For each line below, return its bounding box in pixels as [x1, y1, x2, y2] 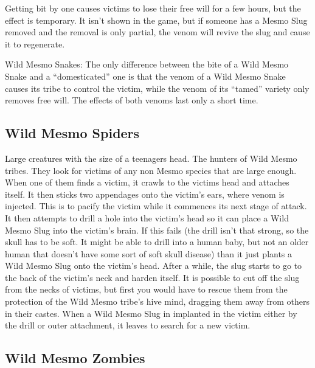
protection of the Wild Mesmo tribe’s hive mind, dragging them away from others [5, 295, 310, 308]
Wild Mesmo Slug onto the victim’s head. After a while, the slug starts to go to [5, 259, 302, 272]
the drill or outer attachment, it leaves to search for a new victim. [5, 319, 251, 332]
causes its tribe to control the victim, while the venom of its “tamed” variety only [5, 82, 310, 94]
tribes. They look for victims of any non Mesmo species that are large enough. [5, 164, 297, 176]
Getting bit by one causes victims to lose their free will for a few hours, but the [5, 2, 301, 14]
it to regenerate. [5, 37, 65, 50]
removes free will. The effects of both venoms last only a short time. [5, 94, 258, 106]
